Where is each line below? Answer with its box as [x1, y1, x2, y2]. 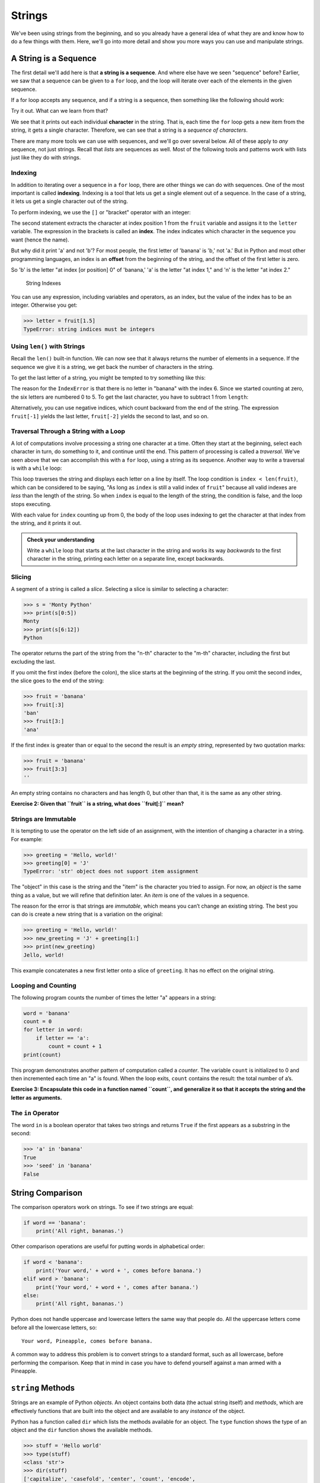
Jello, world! [23, 951, 65, 958]
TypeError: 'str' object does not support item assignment [23, 868, 199, 875]
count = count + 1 [48, 1043, 102, 1050]
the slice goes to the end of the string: [11, 677, 104, 685]
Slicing [11, 573, 32, 581]
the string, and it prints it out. [11, 520, 82, 527]
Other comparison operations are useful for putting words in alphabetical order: [11, 1243, 205, 1250]
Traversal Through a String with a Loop [11, 427, 126, 435]
